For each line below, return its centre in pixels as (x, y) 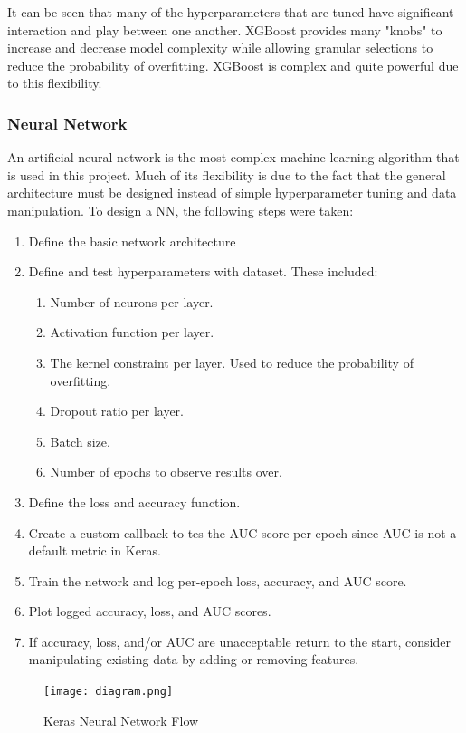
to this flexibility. (55, 83)
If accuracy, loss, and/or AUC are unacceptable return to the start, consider (239, 641)
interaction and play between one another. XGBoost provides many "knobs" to (225, 29)
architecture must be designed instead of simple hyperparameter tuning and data (232, 193)
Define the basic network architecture (132, 241)
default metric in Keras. (95, 550)
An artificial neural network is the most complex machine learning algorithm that (233, 157)
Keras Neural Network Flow (121, 720)
